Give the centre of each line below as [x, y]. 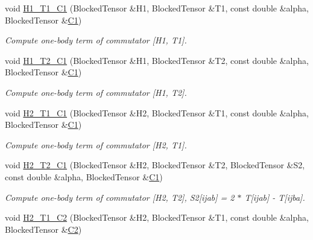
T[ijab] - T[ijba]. [275, 197]
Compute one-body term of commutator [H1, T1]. [96, 40]
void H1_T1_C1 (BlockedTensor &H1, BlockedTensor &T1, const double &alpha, [157, 8]
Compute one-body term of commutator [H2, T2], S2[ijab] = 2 [120, 197]
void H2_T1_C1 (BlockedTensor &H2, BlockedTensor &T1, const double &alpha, [157, 112]
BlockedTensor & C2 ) [43, 229]
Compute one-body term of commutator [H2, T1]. [96, 144]
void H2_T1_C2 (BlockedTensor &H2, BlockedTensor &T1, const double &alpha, [157, 217]
